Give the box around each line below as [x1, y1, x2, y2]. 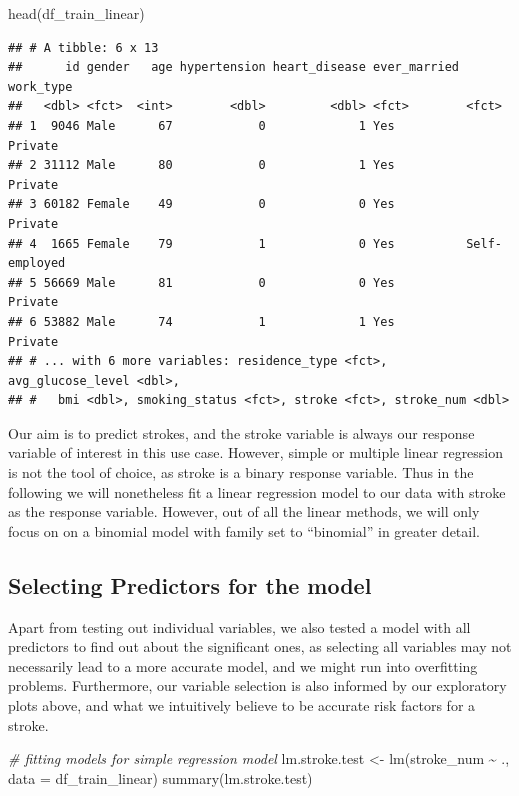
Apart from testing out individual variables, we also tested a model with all [8, 616, 471, 637]
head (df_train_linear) [8, 3, 145, 23]
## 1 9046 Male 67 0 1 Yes [8, 118, 395, 133]
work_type [8, 79, 73, 94]
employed [8, 256, 66, 271]
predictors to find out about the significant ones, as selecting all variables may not [8, 636, 512, 657]
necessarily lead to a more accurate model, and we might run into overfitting [8, 655, 478, 676]
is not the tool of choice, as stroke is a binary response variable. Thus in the [8, 462, 474, 483]
